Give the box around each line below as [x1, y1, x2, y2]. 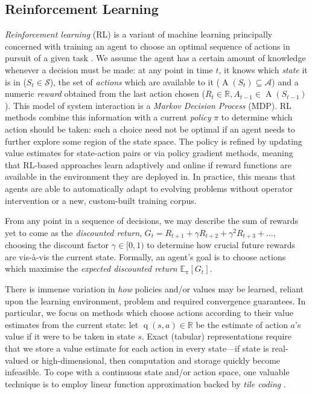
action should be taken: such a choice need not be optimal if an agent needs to [5, 122, 295, 135]
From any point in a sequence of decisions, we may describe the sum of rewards [5, 214, 299, 227]
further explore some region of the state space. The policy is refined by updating [5, 134, 302, 147]
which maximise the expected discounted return [5, 262, 177, 275]
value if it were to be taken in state [5, 330, 135, 343]
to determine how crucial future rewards [147, 238, 296, 251]
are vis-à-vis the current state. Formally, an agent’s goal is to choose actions [5, 250, 286, 263]
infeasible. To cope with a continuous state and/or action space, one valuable [5, 366, 290, 378]
